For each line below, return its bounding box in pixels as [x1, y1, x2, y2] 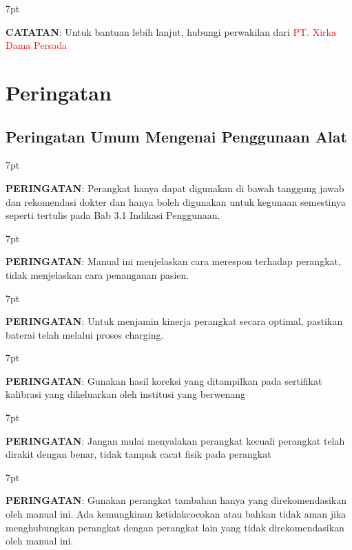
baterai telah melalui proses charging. [6, 327, 164, 341]
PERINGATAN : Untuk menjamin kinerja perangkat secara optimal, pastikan [6, 314, 343, 328]
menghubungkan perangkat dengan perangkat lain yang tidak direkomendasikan [6, 520, 344, 534]
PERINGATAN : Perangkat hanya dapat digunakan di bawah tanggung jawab [6, 180, 344, 195]
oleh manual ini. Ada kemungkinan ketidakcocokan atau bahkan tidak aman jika [6, 507, 346, 521]
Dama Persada [6, 38, 68, 52]
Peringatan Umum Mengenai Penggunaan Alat [6, 125, 347, 147]
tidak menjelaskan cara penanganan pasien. [6, 267, 189, 282]
